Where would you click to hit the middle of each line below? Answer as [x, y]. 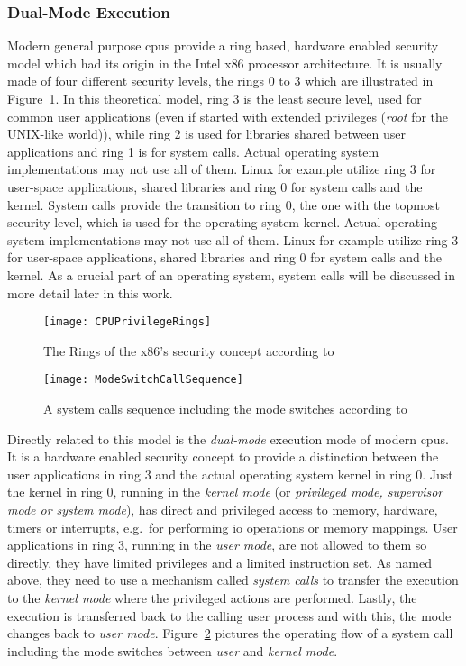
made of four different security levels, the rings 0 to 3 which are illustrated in [220, 81]
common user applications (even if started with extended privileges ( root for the [228, 116]
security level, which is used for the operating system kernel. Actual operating [222, 222]
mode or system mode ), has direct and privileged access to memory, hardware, [223, 509]
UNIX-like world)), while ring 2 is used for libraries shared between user [207, 134]
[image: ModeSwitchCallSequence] [143, 380]
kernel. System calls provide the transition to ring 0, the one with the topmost [224, 204]
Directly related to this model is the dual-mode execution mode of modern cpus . [228, 438]
